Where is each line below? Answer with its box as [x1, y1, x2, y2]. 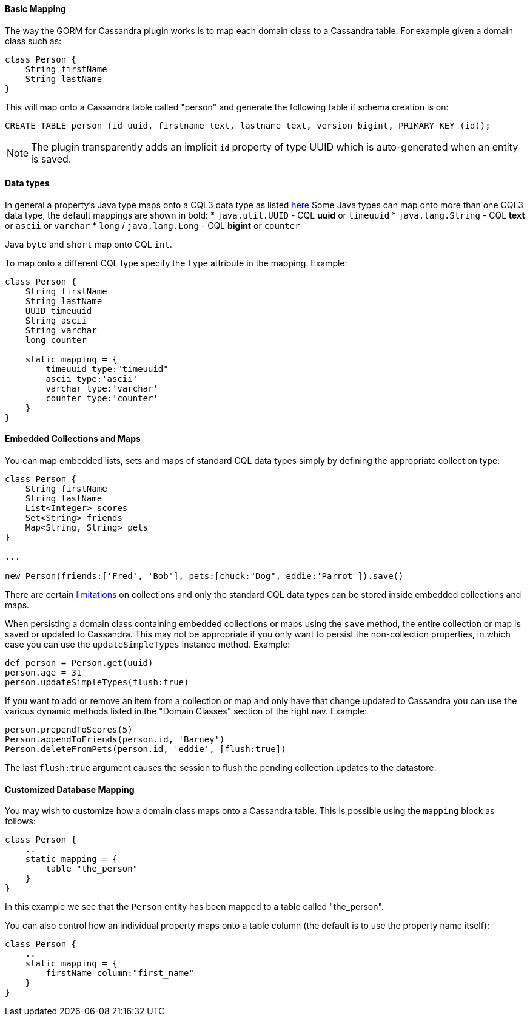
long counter [25, 334, 87, 345]
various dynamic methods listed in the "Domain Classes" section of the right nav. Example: [5, 706, 367, 717]
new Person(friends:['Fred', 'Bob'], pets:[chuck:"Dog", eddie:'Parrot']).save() [5, 571, 404, 582]
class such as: [5, 35, 62, 46]
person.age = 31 [5, 668, 82, 678]
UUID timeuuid [25, 305, 92, 316]
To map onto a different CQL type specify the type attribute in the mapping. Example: [5, 257, 347, 268]
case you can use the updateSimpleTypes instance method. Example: [5, 639, 290, 650]
